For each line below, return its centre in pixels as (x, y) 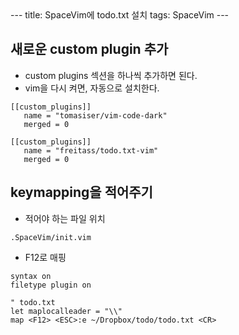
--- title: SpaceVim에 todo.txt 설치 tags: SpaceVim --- (120, 15)
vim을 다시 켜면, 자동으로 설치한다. (92, 88)
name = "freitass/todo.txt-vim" (91, 150)
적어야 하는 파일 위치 (65, 218)
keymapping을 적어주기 (81, 192)
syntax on (31, 276)
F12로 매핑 (45, 257)
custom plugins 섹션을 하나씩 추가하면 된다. (111, 75)
